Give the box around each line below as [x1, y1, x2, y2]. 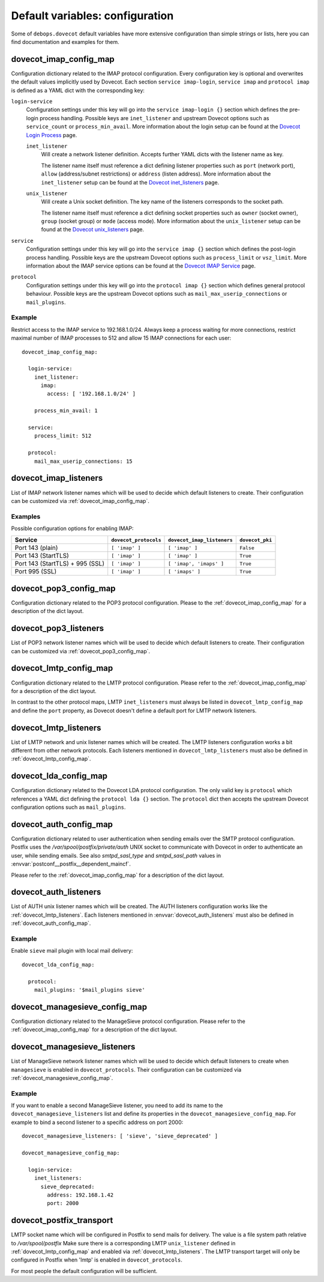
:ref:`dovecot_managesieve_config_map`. [11, 1074, 113, 1081]
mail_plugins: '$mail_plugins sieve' [34, 986, 145, 993]
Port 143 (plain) [14, 544, 58, 552]
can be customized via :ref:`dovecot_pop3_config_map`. [11, 647, 151, 655]
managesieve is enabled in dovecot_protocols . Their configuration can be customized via [11, 1066, 242, 1073]
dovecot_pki [239, 537, 272, 543]
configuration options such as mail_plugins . [11, 804, 126, 811]
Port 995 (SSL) [14, 567, 57, 576]
